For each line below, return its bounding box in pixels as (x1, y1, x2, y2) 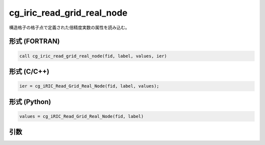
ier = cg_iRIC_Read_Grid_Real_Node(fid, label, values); (19, 83, 159, 89)
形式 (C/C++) (9, 67, 50, 75)
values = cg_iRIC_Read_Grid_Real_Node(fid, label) (19, 113, 144, 119)
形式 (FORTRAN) (9, 37, 60, 46)
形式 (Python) (9, 97, 52, 106)
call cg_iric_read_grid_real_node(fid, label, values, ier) (19, 53, 167, 59)
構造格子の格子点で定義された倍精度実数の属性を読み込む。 (9, 24, 130, 30)
